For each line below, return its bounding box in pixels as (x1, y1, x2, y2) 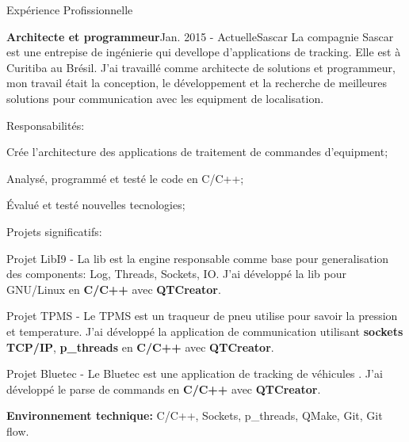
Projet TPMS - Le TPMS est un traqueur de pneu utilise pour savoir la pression (6, 307, 398, 324)
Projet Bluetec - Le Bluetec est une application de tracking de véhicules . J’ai (6, 365, 383, 382)
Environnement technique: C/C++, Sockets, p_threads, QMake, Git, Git (6, 407, 383, 424)
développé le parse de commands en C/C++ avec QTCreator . (6, 380, 321, 397)
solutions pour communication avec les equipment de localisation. (6, 90, 324, 106)
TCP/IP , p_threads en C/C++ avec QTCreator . (6, 338, 274, 355)
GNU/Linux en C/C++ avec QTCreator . (6, 280, 221, 297)
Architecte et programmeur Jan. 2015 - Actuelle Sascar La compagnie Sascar (6, 28, 394, 44)
